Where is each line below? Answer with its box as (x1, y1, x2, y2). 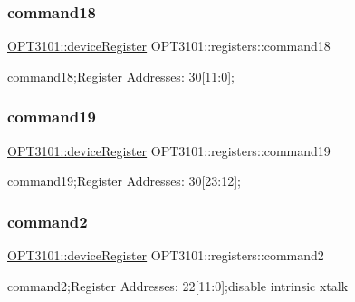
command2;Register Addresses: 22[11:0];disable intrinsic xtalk (7, 276, 349, 295)
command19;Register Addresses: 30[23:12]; (7, 171, 242, 190)
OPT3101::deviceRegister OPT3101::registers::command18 (7, 36, 331, 55)
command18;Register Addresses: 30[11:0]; (7, 66, 235, 85)
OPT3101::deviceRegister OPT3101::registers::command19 (7, 141, 331, 160)
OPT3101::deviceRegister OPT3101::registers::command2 (7, 246, 324, 265)
